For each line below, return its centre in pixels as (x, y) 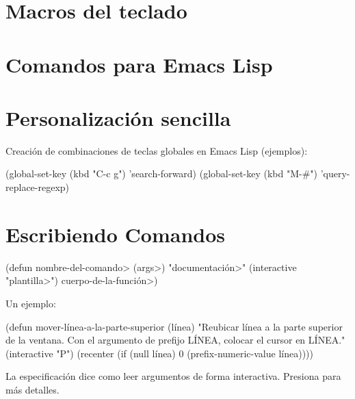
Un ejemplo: (31, 303)
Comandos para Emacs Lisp (139, 64)
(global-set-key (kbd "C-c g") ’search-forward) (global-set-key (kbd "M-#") (162, 173)
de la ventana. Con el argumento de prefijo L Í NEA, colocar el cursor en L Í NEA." (175, 340)
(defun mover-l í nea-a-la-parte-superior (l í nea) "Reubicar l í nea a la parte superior (174, 326)
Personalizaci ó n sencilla (118, 117)
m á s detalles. (32, 389)
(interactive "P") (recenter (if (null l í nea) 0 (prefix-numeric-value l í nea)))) (159, 353)
